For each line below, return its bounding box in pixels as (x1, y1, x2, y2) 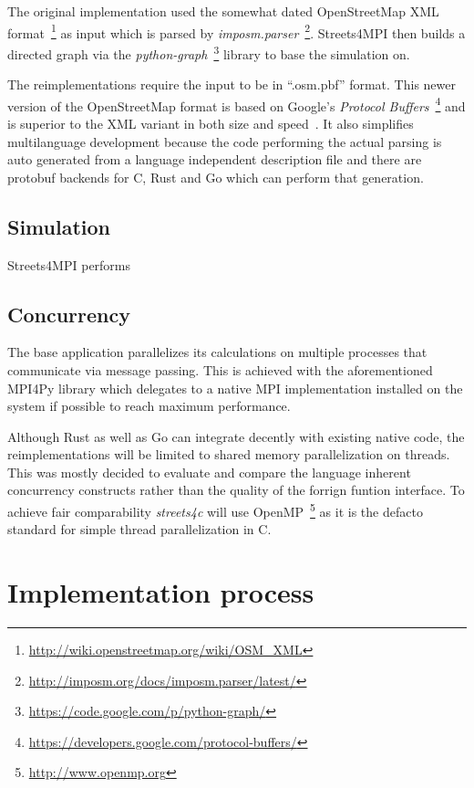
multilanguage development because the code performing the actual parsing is (7, 131, 442, 151)
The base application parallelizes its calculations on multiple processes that (7, 342, 428, 362)
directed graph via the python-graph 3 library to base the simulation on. (7, 41, 410, 63)
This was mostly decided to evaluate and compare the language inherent (7, 462, 411, 481)
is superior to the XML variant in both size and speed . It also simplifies (7, 113, 414, 132)
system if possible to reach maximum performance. (7, 396, 291, 415)
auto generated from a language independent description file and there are (7, 150, 422, 169)
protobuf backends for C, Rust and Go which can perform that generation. (7, 167, 424, 186)
